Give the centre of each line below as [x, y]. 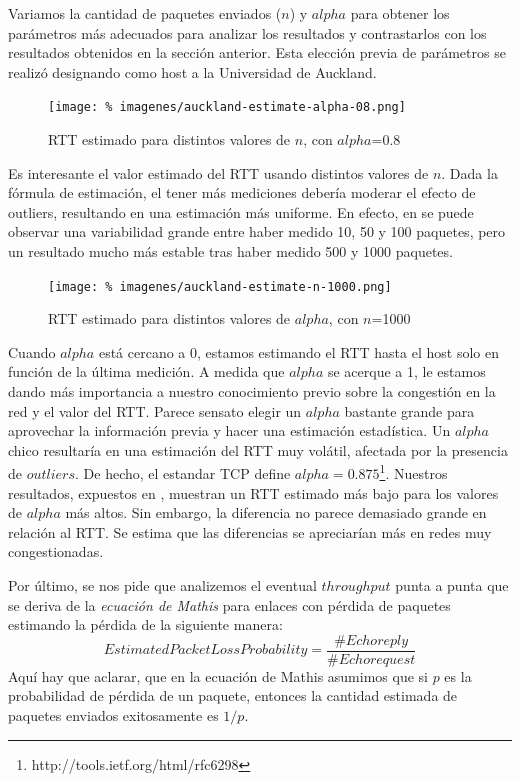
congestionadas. [56, 551]
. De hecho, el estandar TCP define [183, 473]
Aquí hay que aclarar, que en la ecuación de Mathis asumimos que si [218, 675]
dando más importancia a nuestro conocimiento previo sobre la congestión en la [252, 391]
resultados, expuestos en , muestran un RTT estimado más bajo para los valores [253, 492]
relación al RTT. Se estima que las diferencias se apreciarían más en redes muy [250, 531]
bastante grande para [409, 410]
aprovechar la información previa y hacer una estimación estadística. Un [229, 430]
